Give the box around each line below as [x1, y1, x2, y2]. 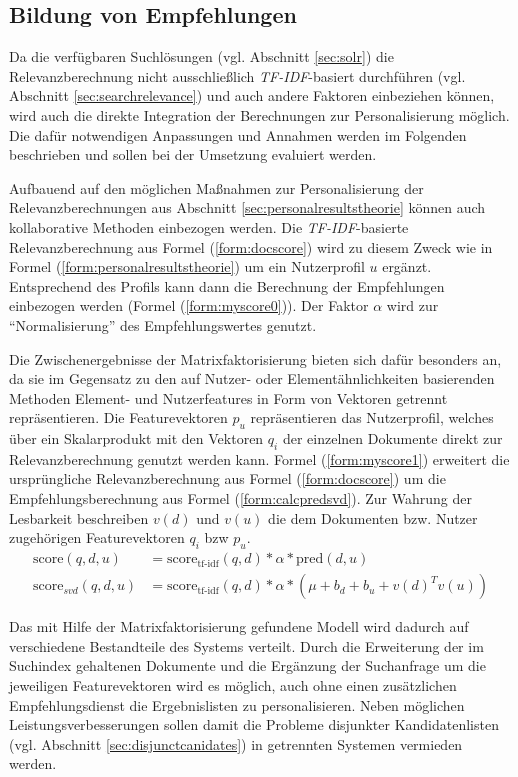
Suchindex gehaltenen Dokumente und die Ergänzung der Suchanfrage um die [9, 655, 486, 676]
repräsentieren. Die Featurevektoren [9, 407, 228, 428]
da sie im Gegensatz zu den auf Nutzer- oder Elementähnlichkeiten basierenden [9, 368, 495, 389]
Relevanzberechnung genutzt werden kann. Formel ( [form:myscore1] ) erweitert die [9, 448, 510, 469]
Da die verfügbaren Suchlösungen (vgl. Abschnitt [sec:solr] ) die [9, 46, 394, 67]
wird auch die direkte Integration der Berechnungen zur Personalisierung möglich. [9, 104, 510, 125]
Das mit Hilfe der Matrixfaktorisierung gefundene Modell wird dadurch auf [9, 616, 469, 637]
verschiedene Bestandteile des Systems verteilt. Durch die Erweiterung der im [9, 635, 484, 656]
